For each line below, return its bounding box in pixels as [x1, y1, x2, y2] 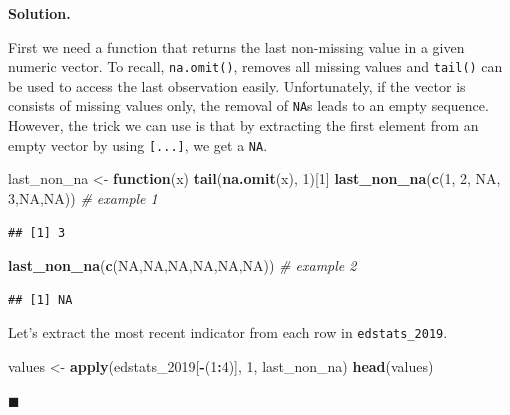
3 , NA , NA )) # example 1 [8, 187, 158, 208]
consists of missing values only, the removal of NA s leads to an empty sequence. [8, 95, 489, 116]
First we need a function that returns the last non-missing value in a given [8, 36, 465, 57]
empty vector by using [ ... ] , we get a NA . [8, 134, 268, 155]
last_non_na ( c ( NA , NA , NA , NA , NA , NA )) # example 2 [8, 255, 357, 276]
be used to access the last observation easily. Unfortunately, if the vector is [8, 75, 466, 96]
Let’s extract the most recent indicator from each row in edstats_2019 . [8, 322, 448, 343]
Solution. [8, 3, 71, 23]
